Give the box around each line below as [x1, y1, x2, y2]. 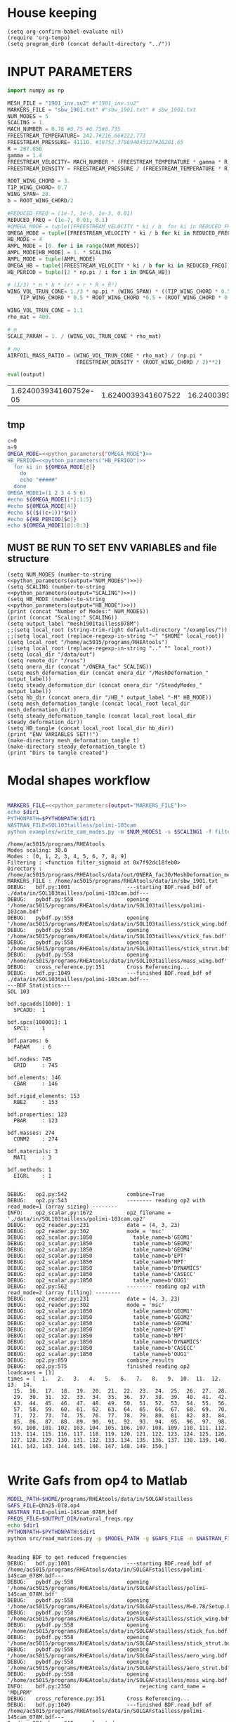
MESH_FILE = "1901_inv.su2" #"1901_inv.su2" [7, 100, 140, 107]
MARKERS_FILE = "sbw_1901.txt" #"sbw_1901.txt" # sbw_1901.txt [7, 106, 197, 113]
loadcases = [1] [7, 1369, 55, 1376]
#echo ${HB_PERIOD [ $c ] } [7, 515, 77, 522]
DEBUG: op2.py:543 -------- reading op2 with [7, 1197, 206, 1204]
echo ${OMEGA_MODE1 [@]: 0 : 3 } [7, 522, 90, 530]
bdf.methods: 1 [7, 1166, 52, 1174]
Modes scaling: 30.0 [7, 847, 68, 854]
